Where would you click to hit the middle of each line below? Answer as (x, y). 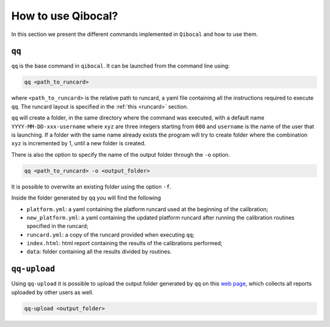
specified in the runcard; (57, 226)
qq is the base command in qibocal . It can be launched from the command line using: (121, 66)
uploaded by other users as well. (53, 292)
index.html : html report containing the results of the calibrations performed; (125, 243)
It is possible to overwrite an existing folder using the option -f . (91, 187)
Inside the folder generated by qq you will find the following (86, 198)
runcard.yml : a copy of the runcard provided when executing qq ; (111, 234)
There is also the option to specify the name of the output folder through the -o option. (121, 154)
